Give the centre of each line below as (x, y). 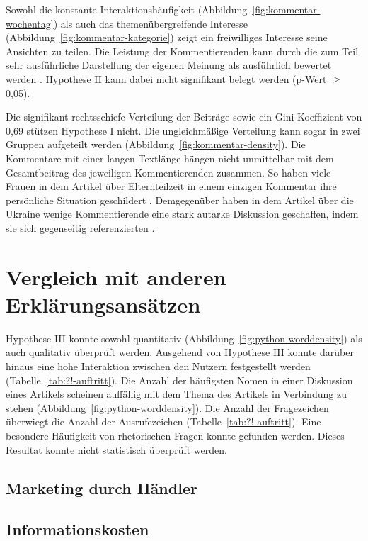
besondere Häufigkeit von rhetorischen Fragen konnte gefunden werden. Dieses (175, 435)
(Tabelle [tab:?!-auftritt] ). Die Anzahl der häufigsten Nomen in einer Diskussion (179, 380)
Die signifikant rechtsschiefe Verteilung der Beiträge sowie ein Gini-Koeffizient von (184, 117)
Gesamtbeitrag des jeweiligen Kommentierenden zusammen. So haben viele (168, 172)
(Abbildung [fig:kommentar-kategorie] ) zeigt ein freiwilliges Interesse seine (167, 37)
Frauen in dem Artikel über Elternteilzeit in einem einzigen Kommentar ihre (171, 186)
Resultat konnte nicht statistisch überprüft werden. (116, 449)
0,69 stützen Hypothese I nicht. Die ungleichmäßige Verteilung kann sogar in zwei (183, 130)
